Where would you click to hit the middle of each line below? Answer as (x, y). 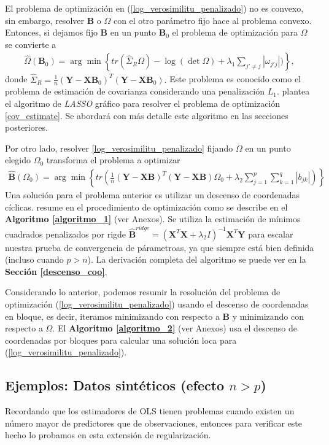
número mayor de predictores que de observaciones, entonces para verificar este (154, 423)
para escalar (271, 234)
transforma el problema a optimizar (113, 160)
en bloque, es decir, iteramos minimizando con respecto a (112, 316)
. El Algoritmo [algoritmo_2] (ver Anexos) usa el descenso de (175, 328)
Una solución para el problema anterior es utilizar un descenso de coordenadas (153, 195)
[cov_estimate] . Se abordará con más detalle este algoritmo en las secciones (147, 115)
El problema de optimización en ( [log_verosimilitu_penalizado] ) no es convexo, (154, 8)
